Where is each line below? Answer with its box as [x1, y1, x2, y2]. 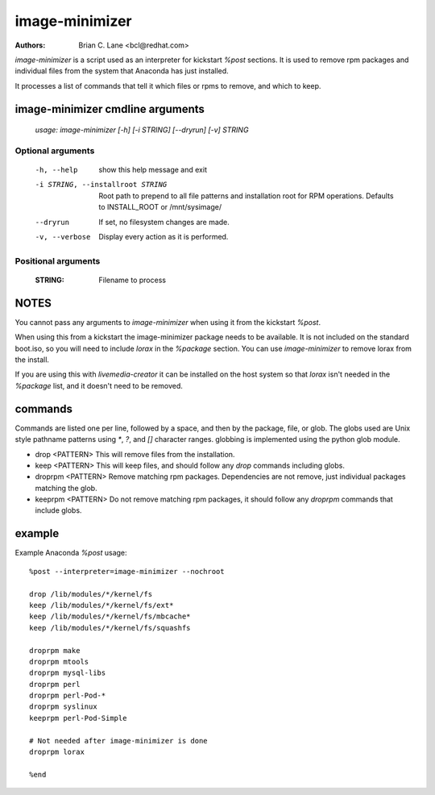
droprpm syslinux [29, 702, 97, 711]
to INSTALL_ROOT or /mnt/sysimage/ [98, 202, 222, 212]
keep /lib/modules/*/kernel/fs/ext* [29, 601, 174, 610]
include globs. [35, 506, 82, 515]
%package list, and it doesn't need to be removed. [14, 381, 183, 390]
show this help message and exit [98, 165, 207, 175]
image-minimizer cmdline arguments [14, 102, 205, 116]
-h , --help [35, 165, 78, 175]
